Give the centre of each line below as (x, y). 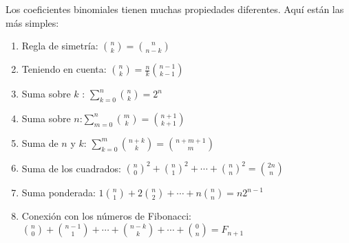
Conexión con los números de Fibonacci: (106, 216)
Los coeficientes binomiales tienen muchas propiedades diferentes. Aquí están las (175, 9)
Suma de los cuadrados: (71, 168)
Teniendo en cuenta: (64, 69)
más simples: (32, 22)
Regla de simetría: (60, 46)
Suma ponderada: (59, 193)
